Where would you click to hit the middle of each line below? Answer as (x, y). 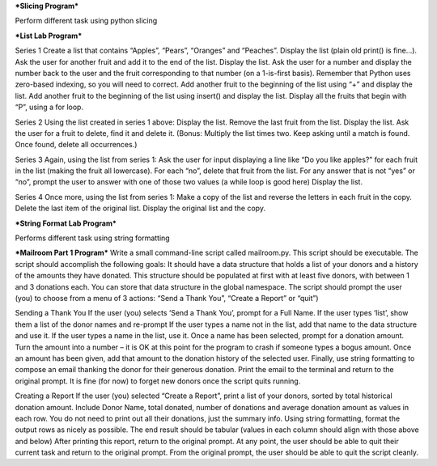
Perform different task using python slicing (86, 21)
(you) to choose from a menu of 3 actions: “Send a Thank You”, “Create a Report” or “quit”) (167, 298)
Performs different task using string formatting (92, 238)
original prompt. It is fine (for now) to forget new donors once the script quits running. (158, 381)
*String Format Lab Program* (66, 223)
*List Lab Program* (49, 36)
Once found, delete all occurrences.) (76, 145)
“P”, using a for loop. (49, 107)
